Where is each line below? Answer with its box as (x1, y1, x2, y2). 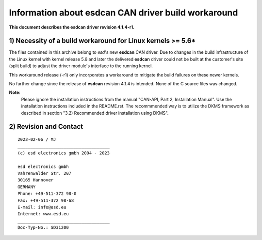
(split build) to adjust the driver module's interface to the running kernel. (9, 63, 153, 69)
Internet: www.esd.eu (17, 211, 69, 217)
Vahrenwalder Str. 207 (17, 170, 72, 176)
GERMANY (17, 184, 36, 190)
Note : (9, 90, 20, 95)
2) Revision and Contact (9, 122, 83, 131)
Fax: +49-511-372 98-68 (17, 197, 74, 203)
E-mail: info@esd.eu (17, 204, 66, 210)
